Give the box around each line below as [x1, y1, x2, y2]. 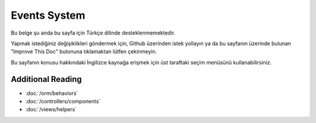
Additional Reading [11, 74, 82, 84]
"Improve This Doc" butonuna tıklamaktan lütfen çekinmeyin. [11, 48, 157, 55]
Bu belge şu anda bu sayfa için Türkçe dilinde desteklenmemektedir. [11, 29, 176, 36]
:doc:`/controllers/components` [25, 98, 101, 105]
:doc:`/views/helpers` [25, 106, 77, 113]
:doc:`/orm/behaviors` [25, 90, 78, 97]
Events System [11, 9, 85, 22]
